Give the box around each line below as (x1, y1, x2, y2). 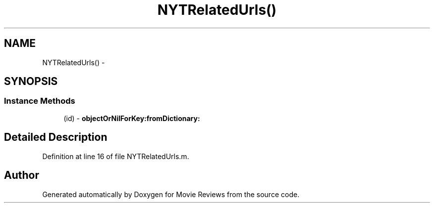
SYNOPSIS (4, 75, 58, 88)
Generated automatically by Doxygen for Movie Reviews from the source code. (42, 190, 300, 199)
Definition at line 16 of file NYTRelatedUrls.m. (42, 152, 189, 161)
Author (4, 169, 39, 182)
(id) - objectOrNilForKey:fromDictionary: (63, 114, 200, 123)
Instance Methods (4, 96, 75, 106)
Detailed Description (4, 131, 108, 144)
